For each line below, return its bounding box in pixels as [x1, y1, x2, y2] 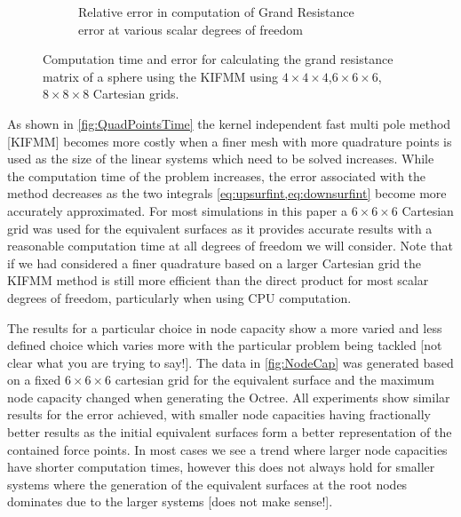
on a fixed [7, 370, 61, 389]
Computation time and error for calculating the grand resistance [43, 50, 393, 68]
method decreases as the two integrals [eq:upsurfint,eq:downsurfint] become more [7, 184, 447, 203]
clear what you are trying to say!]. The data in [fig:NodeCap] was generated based [7, 353, 454, 371]
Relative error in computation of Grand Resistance [78, 3, 354, 20]
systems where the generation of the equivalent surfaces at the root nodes [7, 474, 408, 493]
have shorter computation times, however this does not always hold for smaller [7, 457, 435, 476]
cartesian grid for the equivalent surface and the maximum [115, 370, 434, 389]
